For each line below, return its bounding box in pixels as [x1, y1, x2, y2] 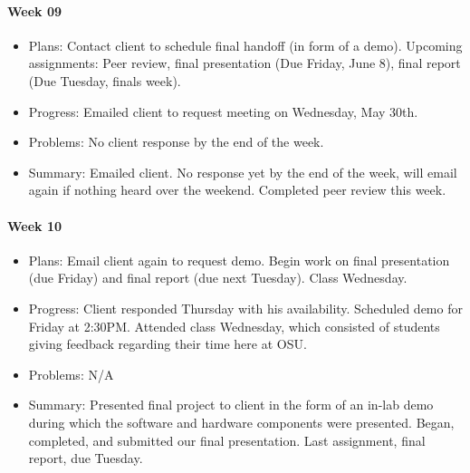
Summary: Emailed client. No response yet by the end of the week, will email [28, 162, 457, 181]
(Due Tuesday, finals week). [28, 71, 181, 90]
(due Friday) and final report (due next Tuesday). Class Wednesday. [28, 268, 408, 287]
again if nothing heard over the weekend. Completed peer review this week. [28, 180, 446, 199]
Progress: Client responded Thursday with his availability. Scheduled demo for [28, 298, 463, 317]
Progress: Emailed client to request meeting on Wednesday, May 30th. [28, 101, 418, 121]
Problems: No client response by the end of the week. [28, 132, 324, 151]
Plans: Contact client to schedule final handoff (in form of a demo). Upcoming [28, 35, 463, 54]
